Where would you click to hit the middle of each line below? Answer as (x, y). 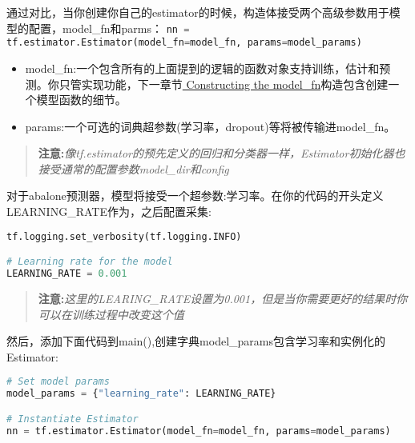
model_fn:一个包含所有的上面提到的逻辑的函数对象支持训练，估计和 (202, 68)
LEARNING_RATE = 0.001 (67, 274)
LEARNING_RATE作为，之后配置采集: (109, 212)
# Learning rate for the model (90, 262)
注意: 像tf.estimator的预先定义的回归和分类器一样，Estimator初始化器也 (222, 153)
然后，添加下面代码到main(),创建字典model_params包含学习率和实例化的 (196, 341)
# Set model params (58, 382)
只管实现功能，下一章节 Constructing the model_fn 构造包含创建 (224, 84)
